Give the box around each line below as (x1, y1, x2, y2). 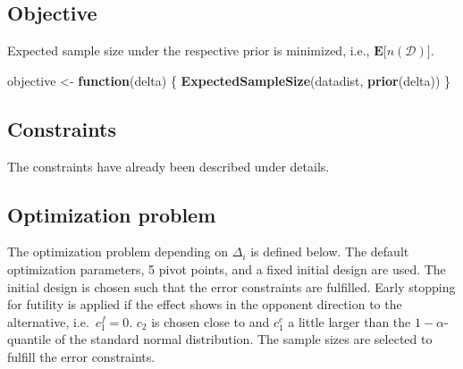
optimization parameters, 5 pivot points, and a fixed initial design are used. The (7, 259, 446, 278)
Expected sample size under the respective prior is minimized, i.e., (7, 41, 370, 60)
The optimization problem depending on (7, 242, 229, 261)
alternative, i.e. (7, 312, 89, 331)
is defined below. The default (250, 242, 409, 261)
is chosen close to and (151, 312, 270, 331)
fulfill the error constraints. (7, 347, 156, 365)
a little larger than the (288, 312, 411, 331)
